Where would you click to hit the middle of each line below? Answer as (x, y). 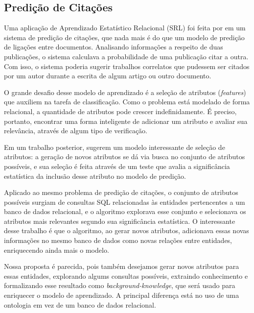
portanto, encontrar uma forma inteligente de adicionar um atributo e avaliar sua (126, 121)
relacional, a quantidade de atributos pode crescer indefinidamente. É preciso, (120, 111)
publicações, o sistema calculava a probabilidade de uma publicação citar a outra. (126, 56)
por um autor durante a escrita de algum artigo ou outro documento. (108, 76)
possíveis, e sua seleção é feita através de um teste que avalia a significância (117, 166)
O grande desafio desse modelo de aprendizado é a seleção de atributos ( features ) (125, 92)
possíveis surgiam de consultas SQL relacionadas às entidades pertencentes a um (125, 202)
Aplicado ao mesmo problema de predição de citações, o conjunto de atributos (121, 192)
